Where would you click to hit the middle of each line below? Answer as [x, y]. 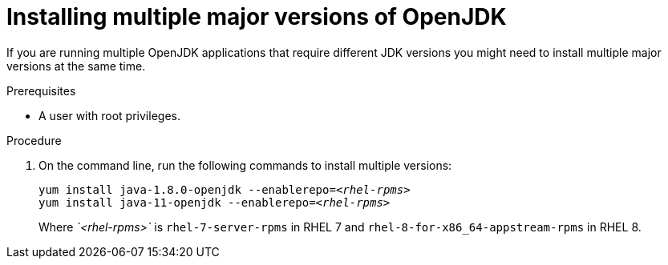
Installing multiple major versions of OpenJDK [257, 17]
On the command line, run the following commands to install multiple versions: [245, 165]
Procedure [34, 140]
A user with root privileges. [109, 115]
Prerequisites [41, 90]
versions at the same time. [76, 66]
